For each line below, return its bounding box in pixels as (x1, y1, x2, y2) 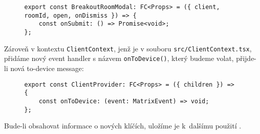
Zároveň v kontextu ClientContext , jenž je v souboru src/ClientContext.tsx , (4, 43, 252, 53)
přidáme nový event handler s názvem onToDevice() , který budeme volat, (4, 53, 234, 63)
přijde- (236, 53, 256, 63)
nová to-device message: (10, 62, 84, 73)
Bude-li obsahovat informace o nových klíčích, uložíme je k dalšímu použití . (4, 120, 241, 131)
